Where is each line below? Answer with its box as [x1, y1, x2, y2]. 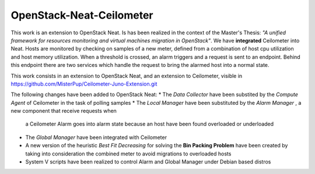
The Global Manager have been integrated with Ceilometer [25, 134, 167, 141]
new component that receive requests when [10, 108, 117, 115]
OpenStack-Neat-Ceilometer [10, 9, 153, 22]
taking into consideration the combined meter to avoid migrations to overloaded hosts [25, 150, 232, 157]
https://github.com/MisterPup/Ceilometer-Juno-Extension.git [10, 80, 157, 87]
